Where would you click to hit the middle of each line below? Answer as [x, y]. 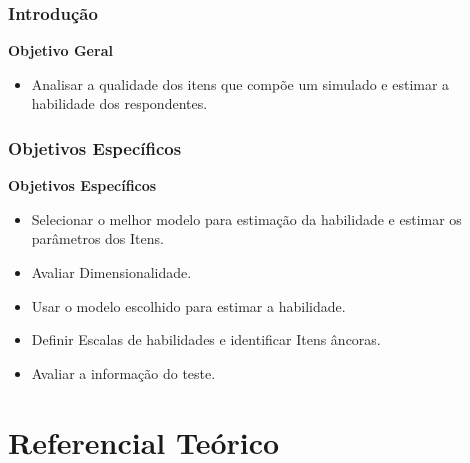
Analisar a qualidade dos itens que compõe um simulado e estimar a [240, 83]
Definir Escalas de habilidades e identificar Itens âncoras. [206, 339]
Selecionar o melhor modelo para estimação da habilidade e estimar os [246, 218]
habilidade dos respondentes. [119, 103]
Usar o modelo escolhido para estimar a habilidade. [188, 305]
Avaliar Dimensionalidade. [111, 272]
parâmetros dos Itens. [97, 238]
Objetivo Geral [60, 50]
